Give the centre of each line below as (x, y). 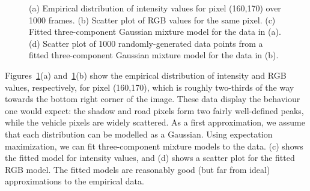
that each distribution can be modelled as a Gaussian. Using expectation (139, 134)
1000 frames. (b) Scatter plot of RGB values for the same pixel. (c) (152, 20)
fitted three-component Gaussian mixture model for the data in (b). (154, 55)
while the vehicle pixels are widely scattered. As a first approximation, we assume (155, 122)
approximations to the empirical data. (74, 181)
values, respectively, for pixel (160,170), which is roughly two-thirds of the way (150, 87)
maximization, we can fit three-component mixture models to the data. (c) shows (154, 146)
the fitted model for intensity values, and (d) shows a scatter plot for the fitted (150, 158)
